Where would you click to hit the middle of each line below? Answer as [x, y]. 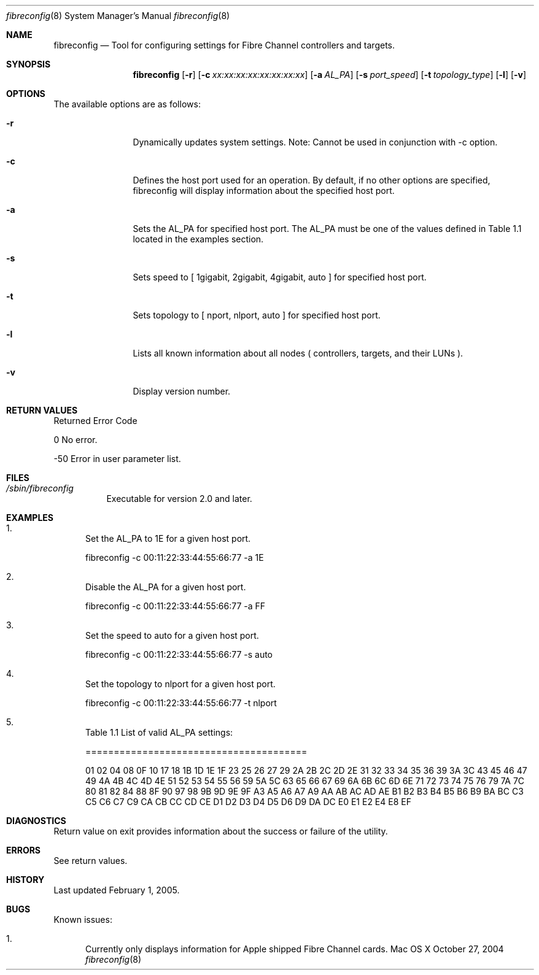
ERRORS [24, 850]
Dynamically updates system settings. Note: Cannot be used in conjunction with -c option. [315, 142]
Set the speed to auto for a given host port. [172, 635]
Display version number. [182, 391]
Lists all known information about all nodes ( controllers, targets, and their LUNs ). [298, 353]
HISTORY [25, 880]
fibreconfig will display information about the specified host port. [264, 191]
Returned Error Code [95, 421]
